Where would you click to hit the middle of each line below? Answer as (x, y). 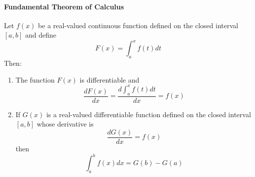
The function (35, 79)
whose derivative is (65, 124)
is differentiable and (109, 79)
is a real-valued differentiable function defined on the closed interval (148, 114)
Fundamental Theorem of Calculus (64, 6)
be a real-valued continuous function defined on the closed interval (138, 25)
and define (40, 35)
